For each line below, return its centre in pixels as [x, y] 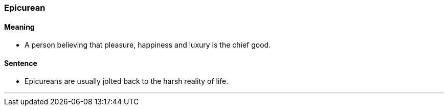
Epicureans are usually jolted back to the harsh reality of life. [127, 81]
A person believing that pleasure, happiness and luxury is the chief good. [148, 45]
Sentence [21, 63]
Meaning [19, 27]
